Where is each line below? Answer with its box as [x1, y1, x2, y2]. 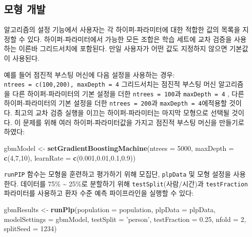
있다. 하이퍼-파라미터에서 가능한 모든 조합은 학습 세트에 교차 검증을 [27, 34, 232, 44]
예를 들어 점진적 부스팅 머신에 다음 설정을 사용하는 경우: [4, 69, 175, 79]
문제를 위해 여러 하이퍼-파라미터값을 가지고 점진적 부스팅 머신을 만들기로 [22, 117, 245, 127]
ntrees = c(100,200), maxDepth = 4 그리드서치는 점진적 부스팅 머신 [4, 79, 216, 89]
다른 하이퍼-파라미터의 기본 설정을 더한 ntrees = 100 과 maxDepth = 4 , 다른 [12, 88, 244, 98]
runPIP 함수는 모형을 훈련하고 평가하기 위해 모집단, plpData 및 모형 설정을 [4, 169, 231, 179]
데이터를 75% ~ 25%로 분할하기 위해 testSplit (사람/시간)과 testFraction [20, 178, 248, 188]
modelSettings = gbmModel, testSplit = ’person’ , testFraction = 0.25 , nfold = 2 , [4, 214, 246, 224]
